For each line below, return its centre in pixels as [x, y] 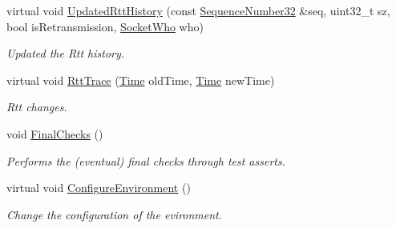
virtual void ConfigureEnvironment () [99, 188]
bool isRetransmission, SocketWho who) [105, 26]
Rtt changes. [37, 107]
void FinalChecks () [55, 133]
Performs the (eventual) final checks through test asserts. [146, 160]
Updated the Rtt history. [66, 53]
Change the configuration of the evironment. [115, 214]
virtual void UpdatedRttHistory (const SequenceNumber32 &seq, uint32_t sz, [198, 10]
